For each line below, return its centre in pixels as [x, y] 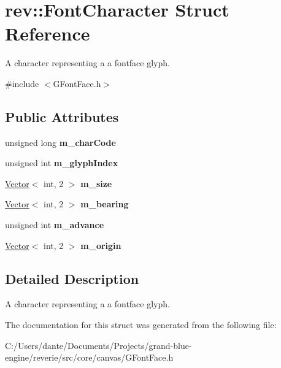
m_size [96, 183]
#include [22, 83]
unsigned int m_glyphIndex [62, 163]
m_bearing [105, 204]
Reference [48, 33]
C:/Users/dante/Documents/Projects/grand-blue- [98, 345]
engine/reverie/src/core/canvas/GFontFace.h [89, 357]
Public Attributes [62, 116]
